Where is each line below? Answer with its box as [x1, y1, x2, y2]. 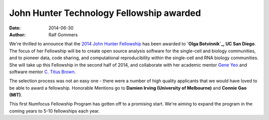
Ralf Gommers [48, 31, 78, 37]
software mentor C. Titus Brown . [9, 69, 76, 75]
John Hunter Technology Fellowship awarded [9, 7, 201, 18]
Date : [9, 25, 21, 31]
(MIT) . [9, 92, 22, 98]
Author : [9, 31, 26, 37]
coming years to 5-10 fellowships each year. [9, 108, 100, 114]
